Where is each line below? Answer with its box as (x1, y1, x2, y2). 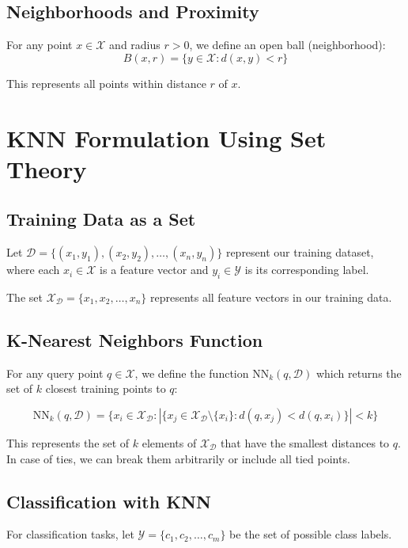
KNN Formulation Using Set (6, 121, 327, 154)
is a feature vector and (100, 261, 209, 278)
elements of (142, 434, 197, 451)
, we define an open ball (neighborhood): (189, 36, 386, 53)
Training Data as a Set (6, 207, 196, 231)
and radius (109, 36, 161, 53)
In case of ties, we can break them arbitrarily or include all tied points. (6, 450, 350, 466)
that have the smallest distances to (221, 434, 390, 451)
